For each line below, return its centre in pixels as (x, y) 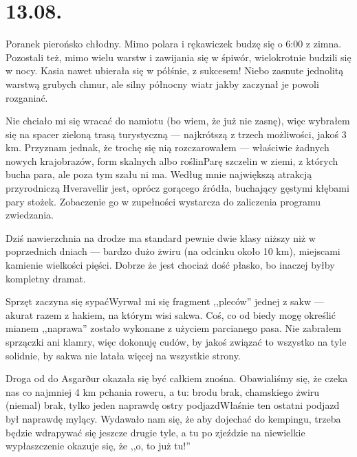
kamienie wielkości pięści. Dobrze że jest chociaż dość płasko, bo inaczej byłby (170, 265)
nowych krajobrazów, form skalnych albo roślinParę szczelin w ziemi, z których (172, 160)
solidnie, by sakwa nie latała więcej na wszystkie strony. (123, 355)
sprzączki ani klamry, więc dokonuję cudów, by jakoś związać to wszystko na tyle (176, 342)
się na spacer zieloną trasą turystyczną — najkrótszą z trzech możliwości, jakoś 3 (176, 134)
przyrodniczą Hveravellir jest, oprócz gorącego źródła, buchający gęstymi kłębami (177, 188)
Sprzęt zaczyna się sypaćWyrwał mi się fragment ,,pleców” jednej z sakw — (165, 301)
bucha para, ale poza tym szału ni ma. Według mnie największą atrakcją (159, 174)
